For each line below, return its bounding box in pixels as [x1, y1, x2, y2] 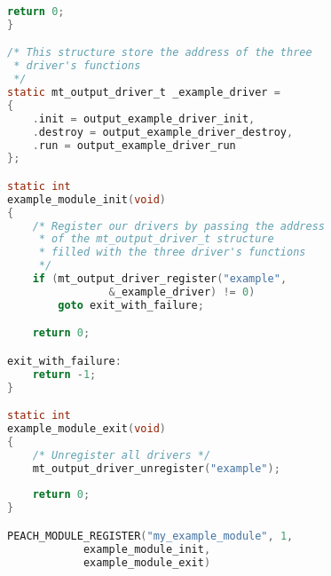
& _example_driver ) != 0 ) [108, 285, 256, 298]
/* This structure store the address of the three [7, 46, 312, 59]
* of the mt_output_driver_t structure [38, 233, 274, 246]
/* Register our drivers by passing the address [32, 219, 325, 233]
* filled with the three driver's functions [38, 246, 306, 259]
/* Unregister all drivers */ [32, 448, 211, 462]
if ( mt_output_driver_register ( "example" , [32, 272, 288, 286]
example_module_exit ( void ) [7, 422, 167, 436]
